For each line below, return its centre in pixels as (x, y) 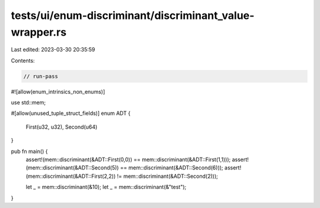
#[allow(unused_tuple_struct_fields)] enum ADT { (71, 113)
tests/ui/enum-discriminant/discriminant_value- (133, 15)
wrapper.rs (39, 32)
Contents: (23, 60)
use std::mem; (28, 103)
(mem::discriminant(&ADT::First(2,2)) (71, 176)
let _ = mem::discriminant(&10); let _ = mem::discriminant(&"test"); (106, 187)
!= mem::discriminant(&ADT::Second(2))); (167, 176)
